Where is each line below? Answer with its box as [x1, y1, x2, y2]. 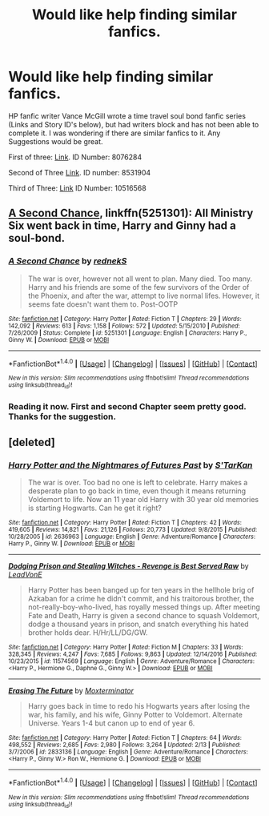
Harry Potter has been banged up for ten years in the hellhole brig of [27, 585, 255, 595]
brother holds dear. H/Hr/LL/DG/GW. [27, 628, 148, 637]
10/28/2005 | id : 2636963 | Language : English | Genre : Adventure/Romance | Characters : [8, 533, 256, 541]
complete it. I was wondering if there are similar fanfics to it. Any [8, 128, 221, 138]
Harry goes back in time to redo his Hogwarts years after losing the [27, 701, 251, 711]
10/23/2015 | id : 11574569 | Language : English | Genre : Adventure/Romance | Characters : [8, 657, 255, 665]
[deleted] [8, 435, 56, 449]
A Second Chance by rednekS [8, 255, 127, 267]
